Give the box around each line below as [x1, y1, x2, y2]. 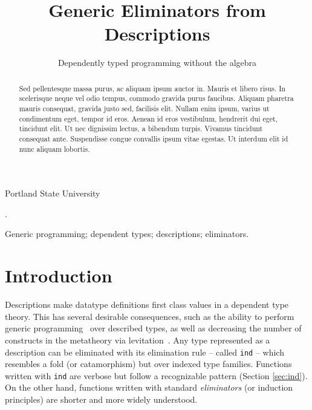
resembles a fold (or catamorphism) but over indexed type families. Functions [5, 357, 292, 370]
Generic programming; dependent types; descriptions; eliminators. [5, 227, 249, 240]
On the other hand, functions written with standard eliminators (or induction [5, 381, 293, 394]
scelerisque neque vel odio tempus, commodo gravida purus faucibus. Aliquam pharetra [19, 93, 294, 103]
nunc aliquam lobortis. [19, 143, 90, 154]
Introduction [5, 263, 112, 288]
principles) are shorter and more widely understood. [5, 393, 198, 406]
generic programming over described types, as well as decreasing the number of [5, 322, 302, 334]
